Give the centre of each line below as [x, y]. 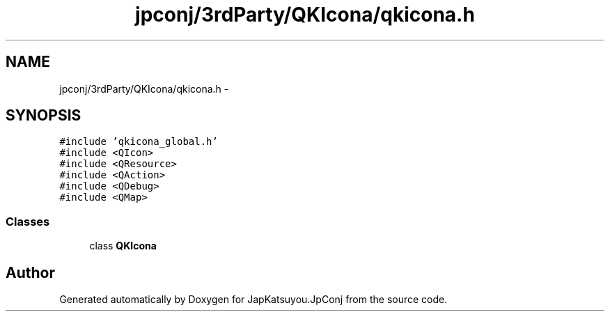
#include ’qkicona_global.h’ [139, 142]
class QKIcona [123, 246]
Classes [28, 221]
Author [30, 272]
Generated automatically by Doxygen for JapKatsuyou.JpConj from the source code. [253, 300]
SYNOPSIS [44, 116]
